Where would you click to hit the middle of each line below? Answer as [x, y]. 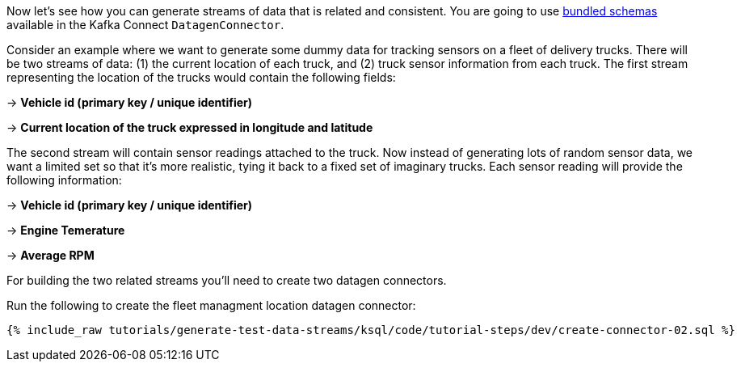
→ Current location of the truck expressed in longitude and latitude [190, 127]
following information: [64, 180]
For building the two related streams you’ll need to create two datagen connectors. [227, 280]
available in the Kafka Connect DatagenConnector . [145, 25]
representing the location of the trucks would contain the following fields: [201, 77]
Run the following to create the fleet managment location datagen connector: [211, 305]
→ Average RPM [51, 255]
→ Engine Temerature [66, 230]
